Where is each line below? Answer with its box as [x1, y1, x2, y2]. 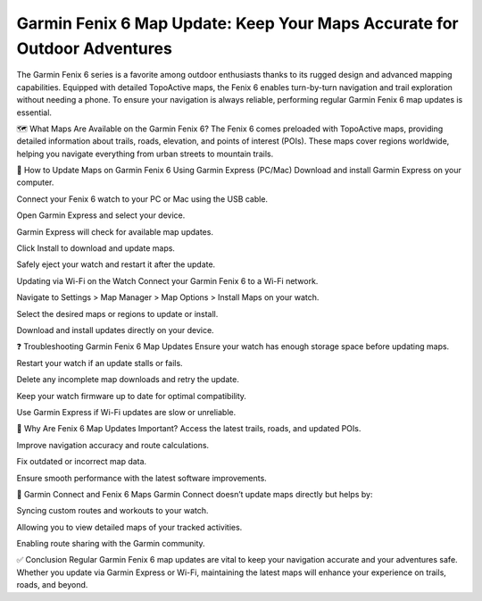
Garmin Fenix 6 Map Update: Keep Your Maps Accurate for [16, 13, 459, 33]
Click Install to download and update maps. [16, 243, 176, 254]
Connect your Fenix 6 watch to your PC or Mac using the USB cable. [16, 193, 268, 205]
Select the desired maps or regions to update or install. [16, 308, 219, 319]
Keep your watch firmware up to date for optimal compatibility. [16, 390, 247, 401]
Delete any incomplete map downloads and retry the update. [16, 374, 240, 385]
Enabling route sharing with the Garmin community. [16, 538, 205, 549]
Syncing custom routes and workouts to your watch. [16, 505, 209, 516]
